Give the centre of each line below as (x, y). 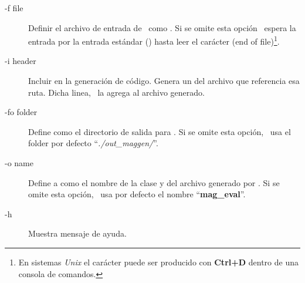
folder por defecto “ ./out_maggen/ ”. (93, 143)
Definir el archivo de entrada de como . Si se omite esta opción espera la (162, 27)
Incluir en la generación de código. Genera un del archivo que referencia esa (164, 81)
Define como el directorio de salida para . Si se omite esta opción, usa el (160, 131)
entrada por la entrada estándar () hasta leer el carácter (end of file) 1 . (154, 40)
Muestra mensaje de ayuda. (77, 233)
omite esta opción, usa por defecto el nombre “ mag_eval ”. (137, 194)
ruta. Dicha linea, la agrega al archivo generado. (116, 92)
